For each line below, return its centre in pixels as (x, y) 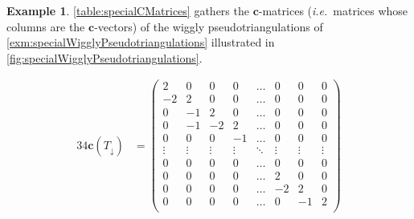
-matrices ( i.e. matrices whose (333, 10)
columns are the (46, 26)
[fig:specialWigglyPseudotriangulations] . (105, 57)
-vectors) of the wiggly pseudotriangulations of (209, 26)
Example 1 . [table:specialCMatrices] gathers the (128, 10)
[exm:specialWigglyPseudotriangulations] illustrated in (141, 42)
